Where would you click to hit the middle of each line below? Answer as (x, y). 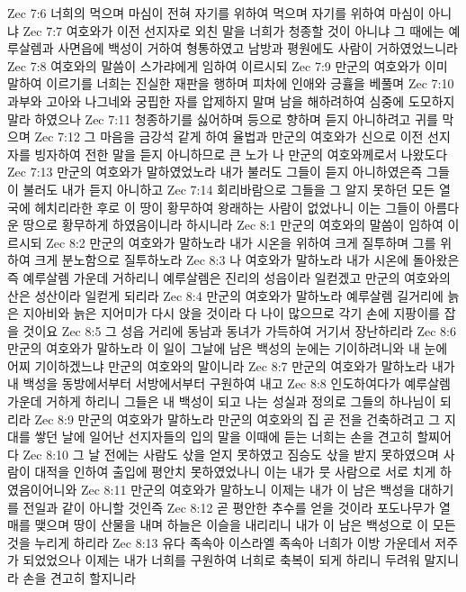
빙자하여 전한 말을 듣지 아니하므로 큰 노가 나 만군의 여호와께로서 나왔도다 (241, 154)
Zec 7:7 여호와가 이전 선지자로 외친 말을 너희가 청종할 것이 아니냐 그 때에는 (233, 30)
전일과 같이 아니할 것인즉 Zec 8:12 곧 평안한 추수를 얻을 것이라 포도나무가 (229, 507)
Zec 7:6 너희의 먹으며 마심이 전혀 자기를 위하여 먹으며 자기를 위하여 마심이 (216, 13)
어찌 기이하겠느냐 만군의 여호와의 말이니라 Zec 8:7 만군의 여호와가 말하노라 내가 (231, 365)
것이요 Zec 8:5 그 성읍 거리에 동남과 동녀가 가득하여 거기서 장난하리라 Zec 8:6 (239, 330)
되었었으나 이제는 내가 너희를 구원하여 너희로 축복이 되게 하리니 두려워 (221, 560)
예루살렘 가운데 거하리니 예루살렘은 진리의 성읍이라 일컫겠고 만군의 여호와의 (237, 277)
